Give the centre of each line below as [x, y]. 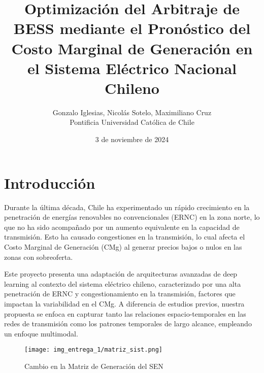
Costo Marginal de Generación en [132, 48]
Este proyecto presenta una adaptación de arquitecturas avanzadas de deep [121, 274]
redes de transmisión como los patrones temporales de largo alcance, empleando [128, 324]
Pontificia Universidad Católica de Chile [132, 122]
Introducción [50, 182]
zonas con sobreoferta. [39, 257]
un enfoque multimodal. [41, 333]
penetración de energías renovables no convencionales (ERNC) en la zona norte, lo [132, 217]
